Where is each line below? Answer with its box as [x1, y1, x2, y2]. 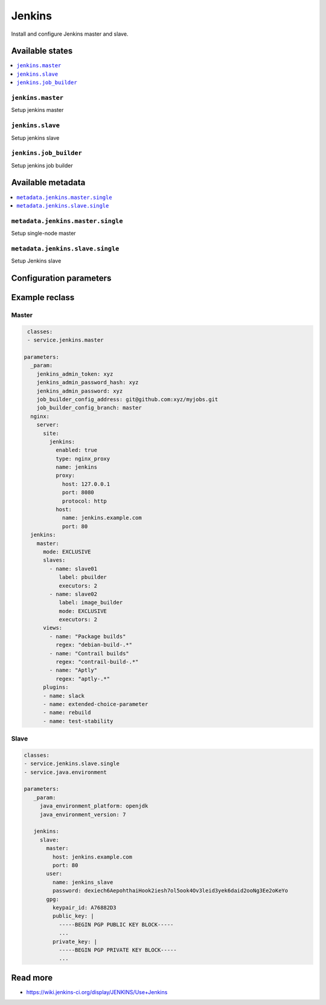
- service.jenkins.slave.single [24, 760, 120, 767]
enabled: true [55, 447, 98, 454]
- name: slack [43, 692, 85, 699]
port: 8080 [62, 489, 95, 496]
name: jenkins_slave [52, 879, 113, 886]
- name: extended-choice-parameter [43, 701, 149, 707]
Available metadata [11, 177, 86, 188]
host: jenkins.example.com [52, 853, 133, 860]
